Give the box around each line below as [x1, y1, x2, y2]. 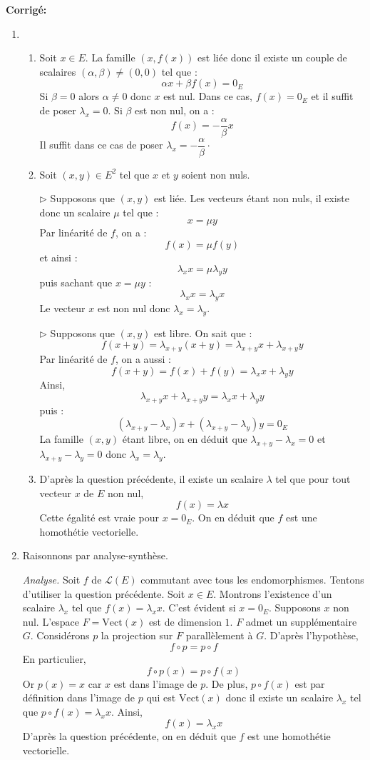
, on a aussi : [115, 351, 171, 366]
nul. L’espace [22, 614, 80, 629]
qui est [146, 690, 176, 705]
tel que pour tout [275, 471, 351, 486]
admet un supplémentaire [245, 614, 357, 629]
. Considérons [30, 628, 90, 643]
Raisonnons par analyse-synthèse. [22, 548, 168, 563]
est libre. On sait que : [153, 325, 252, 340]
